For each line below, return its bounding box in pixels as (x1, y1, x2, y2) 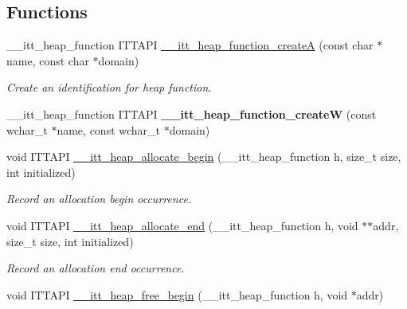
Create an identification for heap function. (6, 79, 212, 96)
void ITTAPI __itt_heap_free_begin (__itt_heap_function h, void (6, 286, 348, 303)
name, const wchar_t (57, 121, 161, 138)
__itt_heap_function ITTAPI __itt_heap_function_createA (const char (6, 37, 374, 53)
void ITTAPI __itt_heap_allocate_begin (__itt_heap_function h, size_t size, (6, 148, 401, 165)
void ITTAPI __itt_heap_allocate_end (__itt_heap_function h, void (6, 217, 358, 233)
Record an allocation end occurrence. (6, 260, 185, 276)
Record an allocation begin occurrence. (6, 190, 192, 207)
